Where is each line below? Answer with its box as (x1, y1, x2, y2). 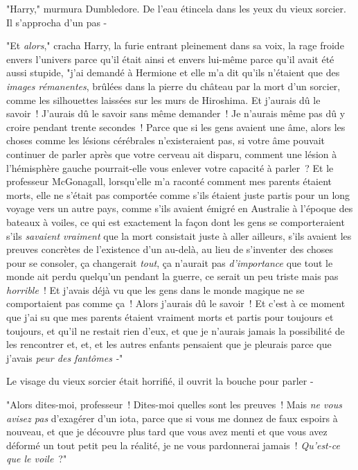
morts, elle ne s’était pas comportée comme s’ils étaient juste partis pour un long (6, 187, 350, 202)
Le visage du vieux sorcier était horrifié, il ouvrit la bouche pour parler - (6, 374, 314, 388)
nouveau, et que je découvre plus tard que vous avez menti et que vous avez (6, 424, 328, 439)
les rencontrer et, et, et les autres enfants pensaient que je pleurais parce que (6, 337, 332, 351)
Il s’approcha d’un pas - (6, 15, 107, 29)
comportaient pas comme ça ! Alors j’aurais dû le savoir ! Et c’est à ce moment (6, 296, 346, 311)
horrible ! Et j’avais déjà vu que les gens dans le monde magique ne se (6, 282, 305, 297)
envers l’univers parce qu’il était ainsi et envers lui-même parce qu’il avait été (6, 51, 334, 66)
